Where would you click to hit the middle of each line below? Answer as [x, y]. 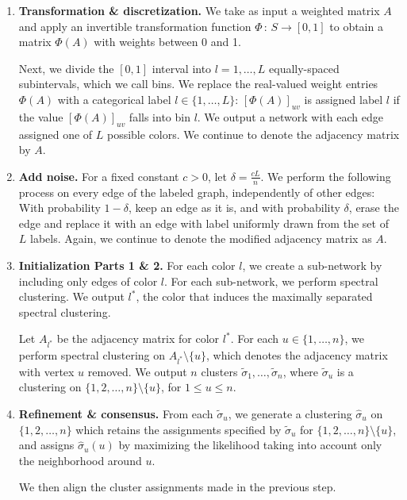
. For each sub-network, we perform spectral [271, 281]
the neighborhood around [80, 460]
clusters [219, 371]
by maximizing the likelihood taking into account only [250, 445]
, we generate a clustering [290, 414]
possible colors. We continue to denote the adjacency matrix [253, 134]
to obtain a [356, 26]
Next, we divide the [66, 68]
